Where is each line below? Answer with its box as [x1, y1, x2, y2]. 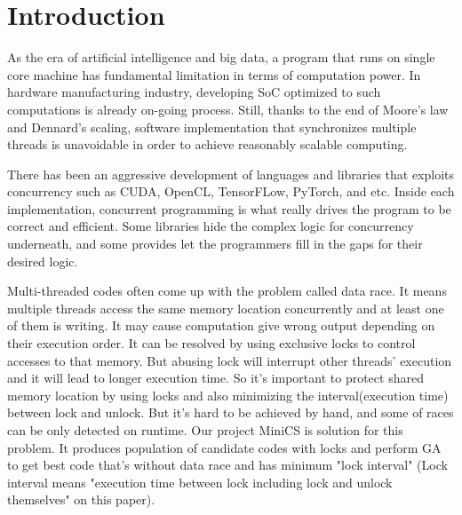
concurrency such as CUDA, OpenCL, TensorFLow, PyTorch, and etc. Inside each [7, 182, 455, 201]
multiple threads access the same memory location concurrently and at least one [7, 298, 444, 317]
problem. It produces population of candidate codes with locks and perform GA [7, 438, 442, 456]
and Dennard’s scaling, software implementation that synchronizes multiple [7, 117, 417, 136]
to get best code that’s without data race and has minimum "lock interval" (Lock [7, 456, 448, 474]
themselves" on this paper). [7, 490, 155, 509]
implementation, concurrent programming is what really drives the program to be [7, 199, 451, 218]
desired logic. [7, 251, 78, 270]
